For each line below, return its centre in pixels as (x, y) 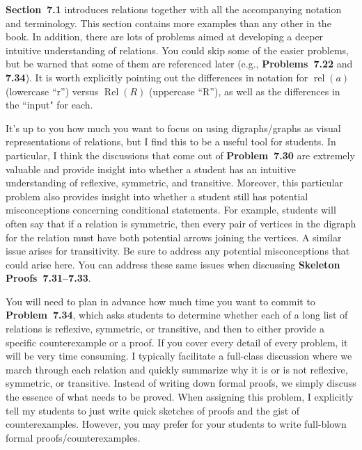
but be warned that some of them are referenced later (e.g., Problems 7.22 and (179, 64)
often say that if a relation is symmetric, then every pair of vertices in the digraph (181, 223)
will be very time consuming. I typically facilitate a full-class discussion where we (179, 356)
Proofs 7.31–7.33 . (48, 278)
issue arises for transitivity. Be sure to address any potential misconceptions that (178, 251)
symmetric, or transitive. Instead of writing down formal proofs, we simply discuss (181, 383)
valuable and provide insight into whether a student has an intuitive (151, 169)
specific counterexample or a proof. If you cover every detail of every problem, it (177, 342)
